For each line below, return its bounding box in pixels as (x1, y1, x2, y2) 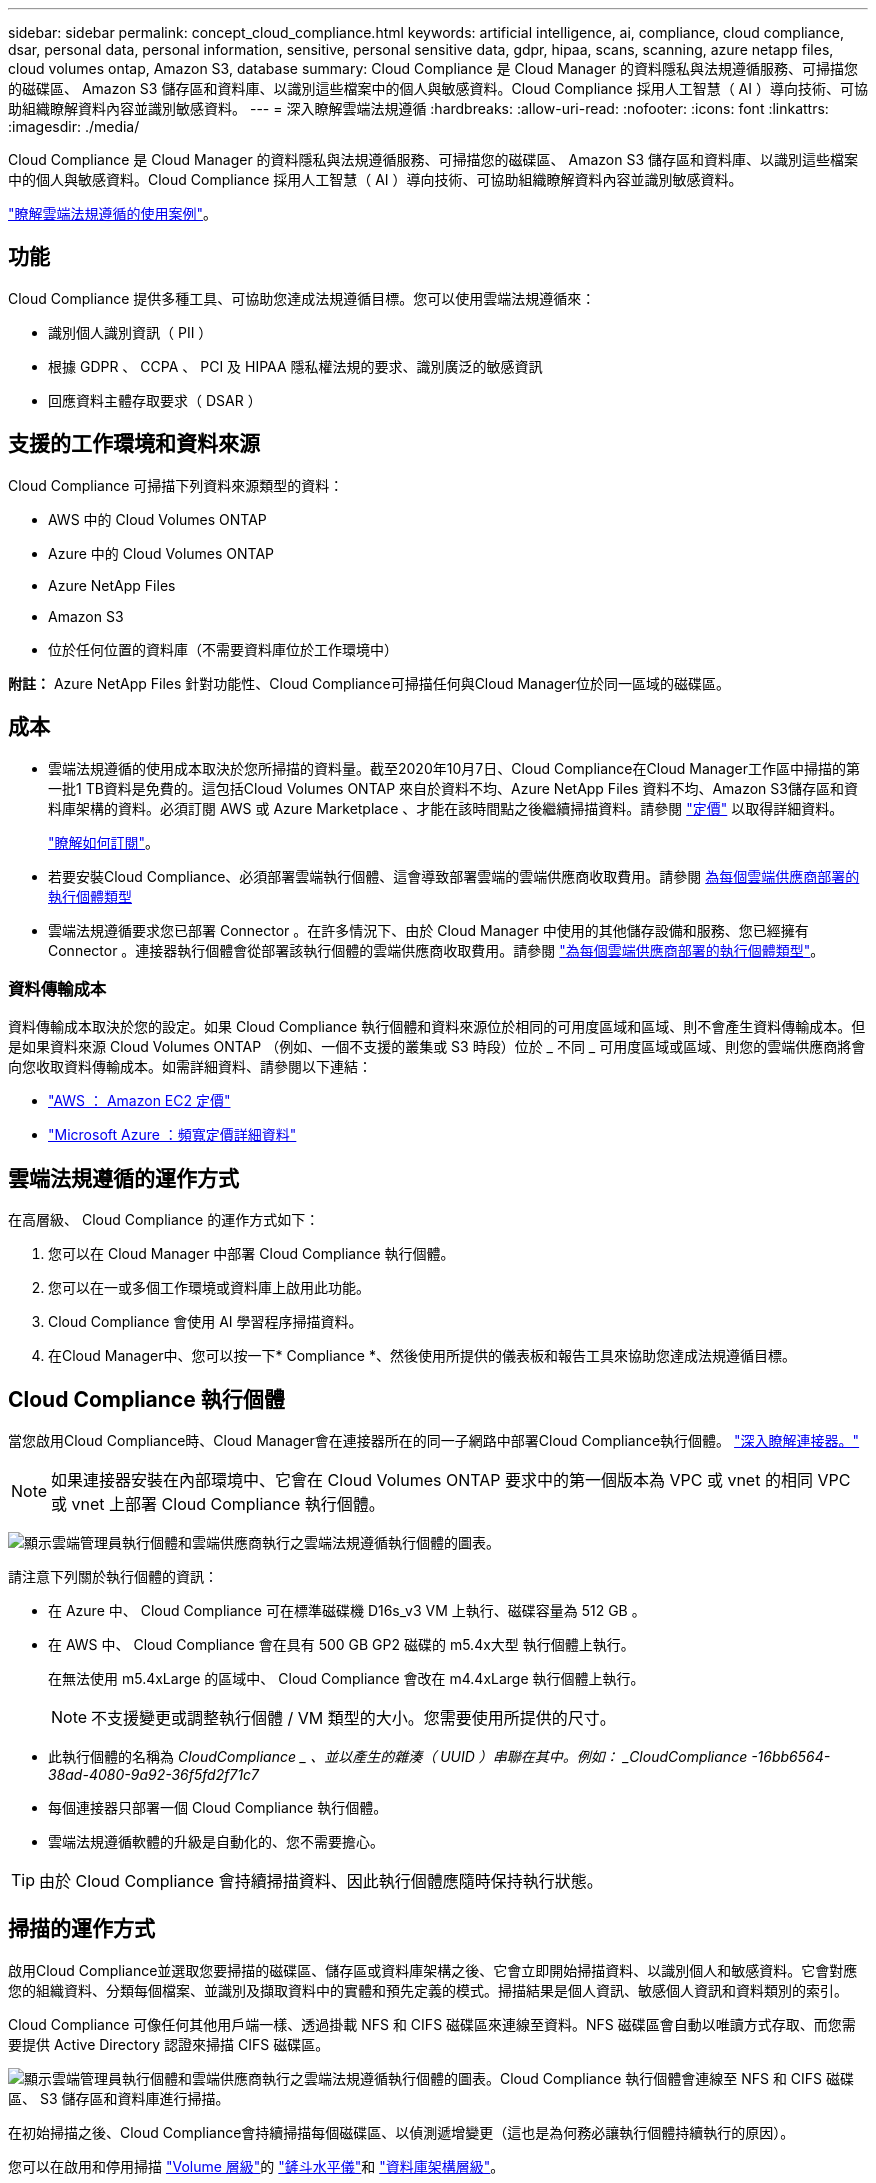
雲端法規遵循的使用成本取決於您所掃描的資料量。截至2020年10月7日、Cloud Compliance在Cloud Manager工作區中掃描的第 (48, 759, 860, 777)
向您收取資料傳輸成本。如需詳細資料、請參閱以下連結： (8, 1058, 372, 1076)
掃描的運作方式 (8, 1916, 155, 1942)
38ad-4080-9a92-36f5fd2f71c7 (48, 1765, 260, 1783)
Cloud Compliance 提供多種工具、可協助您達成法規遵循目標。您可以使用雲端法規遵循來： (8, 289, 596, 307)
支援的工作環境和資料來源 (8, 431, 260, 457)
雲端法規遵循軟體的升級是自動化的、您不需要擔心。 (48, 1832, 384, 1850)
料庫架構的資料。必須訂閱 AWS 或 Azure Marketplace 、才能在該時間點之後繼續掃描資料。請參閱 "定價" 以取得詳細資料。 (48, 799, 844, 817)
